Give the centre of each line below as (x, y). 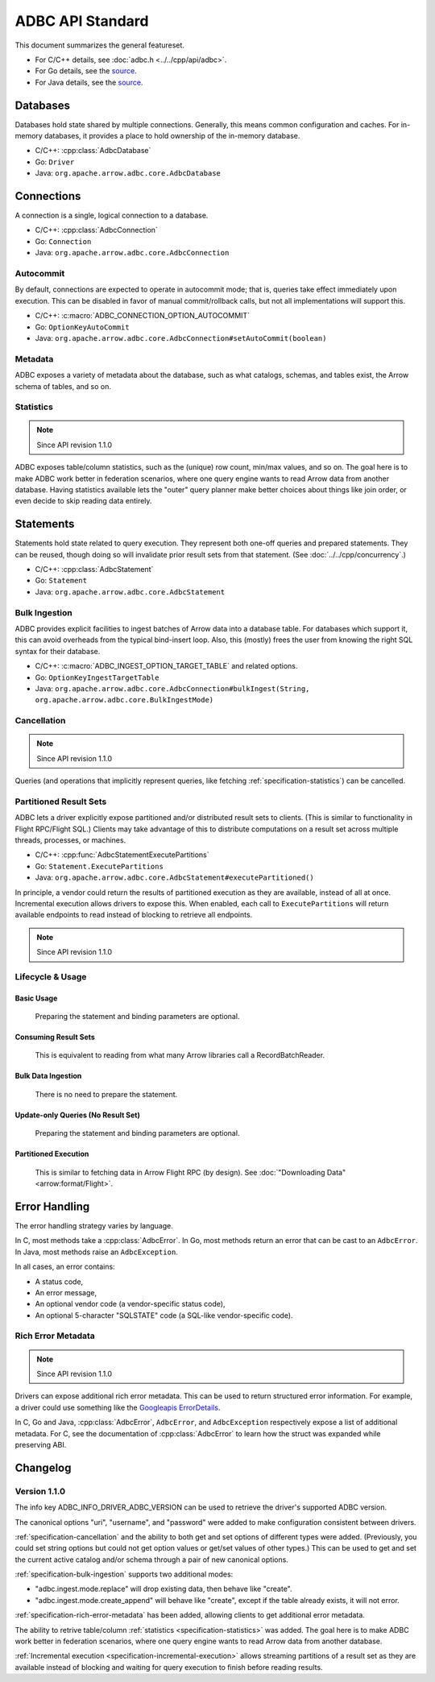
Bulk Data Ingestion (48, 1076)
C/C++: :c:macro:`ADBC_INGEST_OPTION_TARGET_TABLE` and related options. (166, 666)
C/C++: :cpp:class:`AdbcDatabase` (93, 151)
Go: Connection (63, 241)
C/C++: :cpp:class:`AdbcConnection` (97, 230)
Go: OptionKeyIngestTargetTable (97, 677)
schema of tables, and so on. (63, 386)
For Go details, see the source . (86, 71)
